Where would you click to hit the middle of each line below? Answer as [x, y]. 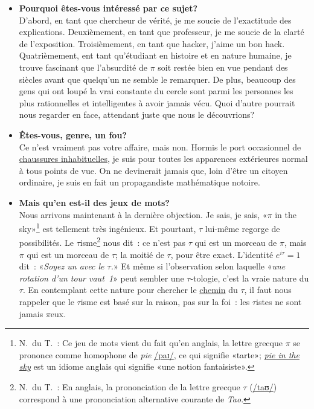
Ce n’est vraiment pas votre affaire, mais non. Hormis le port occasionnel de [160, 147]
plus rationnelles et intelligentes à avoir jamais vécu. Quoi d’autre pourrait [157, 102]
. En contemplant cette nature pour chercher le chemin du [130, 290]
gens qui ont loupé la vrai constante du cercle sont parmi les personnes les [156, 91]
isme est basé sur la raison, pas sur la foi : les [165, 301]
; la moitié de [140, 254]
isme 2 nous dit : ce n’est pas [133, 241]
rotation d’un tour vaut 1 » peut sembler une [101, 278]
